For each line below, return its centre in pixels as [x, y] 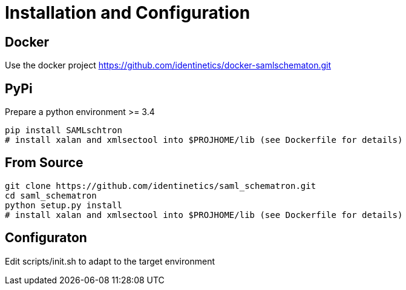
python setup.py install [64, 205]
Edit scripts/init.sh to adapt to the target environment [110, 261]
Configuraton [46, 238]
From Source [44, 163]
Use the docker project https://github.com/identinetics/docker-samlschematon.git [168, 65]
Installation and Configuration [128, 13]
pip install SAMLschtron [64, 130]
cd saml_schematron [51, 195]
